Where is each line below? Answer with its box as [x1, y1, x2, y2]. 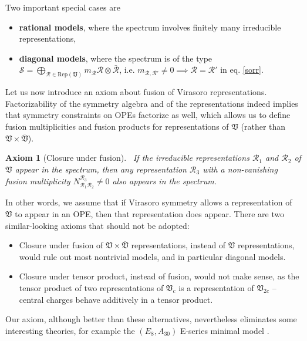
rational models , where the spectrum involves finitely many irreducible [19, 21, 281, 33]
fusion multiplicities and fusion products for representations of [5, 120, 229, 133]
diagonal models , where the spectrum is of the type [19, 52, 212, 64]
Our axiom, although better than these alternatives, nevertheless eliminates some [5, 313, 297, 325]
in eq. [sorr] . [220, 63, 264, 76]
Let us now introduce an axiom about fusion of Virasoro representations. [5, 86, 267, 98]
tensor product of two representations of [19, 282, 164, 293]
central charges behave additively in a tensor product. [19, 293, 213, 305]
